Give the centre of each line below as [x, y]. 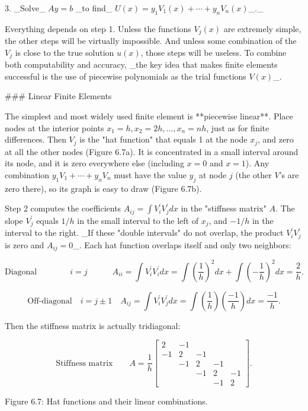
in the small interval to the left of [138, 220]
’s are [289, 174]
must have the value [150, 174]
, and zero [276, 139]
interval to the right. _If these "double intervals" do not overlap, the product [144, 233]
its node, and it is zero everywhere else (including [94, 163]
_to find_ [94, 8]
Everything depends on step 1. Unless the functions [98, 28]
